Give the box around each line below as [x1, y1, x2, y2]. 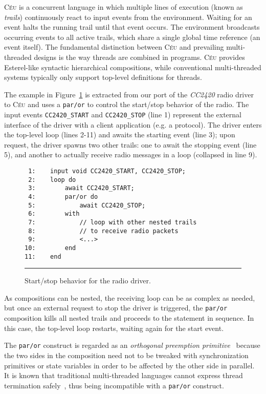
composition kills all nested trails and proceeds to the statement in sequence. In [4, 313, 254, 323]
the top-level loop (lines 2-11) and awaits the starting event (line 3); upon [4, 129, 235, 140]
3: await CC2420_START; [28, 184, 135, 192]
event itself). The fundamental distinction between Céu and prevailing [4, 42, 224, 52]
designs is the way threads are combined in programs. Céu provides [34, 51, 245, 62]
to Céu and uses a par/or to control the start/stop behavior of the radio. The [4, 99, 249, 110]
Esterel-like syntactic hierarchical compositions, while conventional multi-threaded [4, 61, 261, 72]
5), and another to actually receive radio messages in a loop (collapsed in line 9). [4, 149, 257, 160]
